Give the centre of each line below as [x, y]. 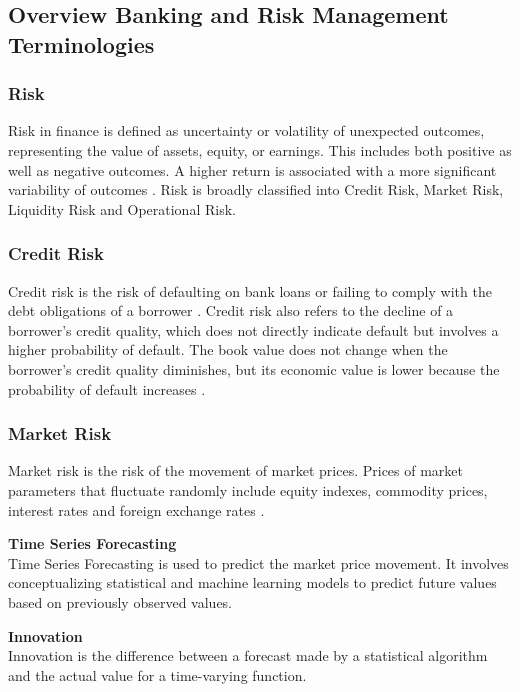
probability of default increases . [107, 388]
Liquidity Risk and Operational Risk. [122, 208]
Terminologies [81, 43]
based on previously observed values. [120, 601]
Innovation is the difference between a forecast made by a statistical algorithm [248, 655]
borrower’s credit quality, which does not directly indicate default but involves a [253, 329]
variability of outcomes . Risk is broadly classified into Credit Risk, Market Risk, [256, 189]
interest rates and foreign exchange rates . [136, 509]
